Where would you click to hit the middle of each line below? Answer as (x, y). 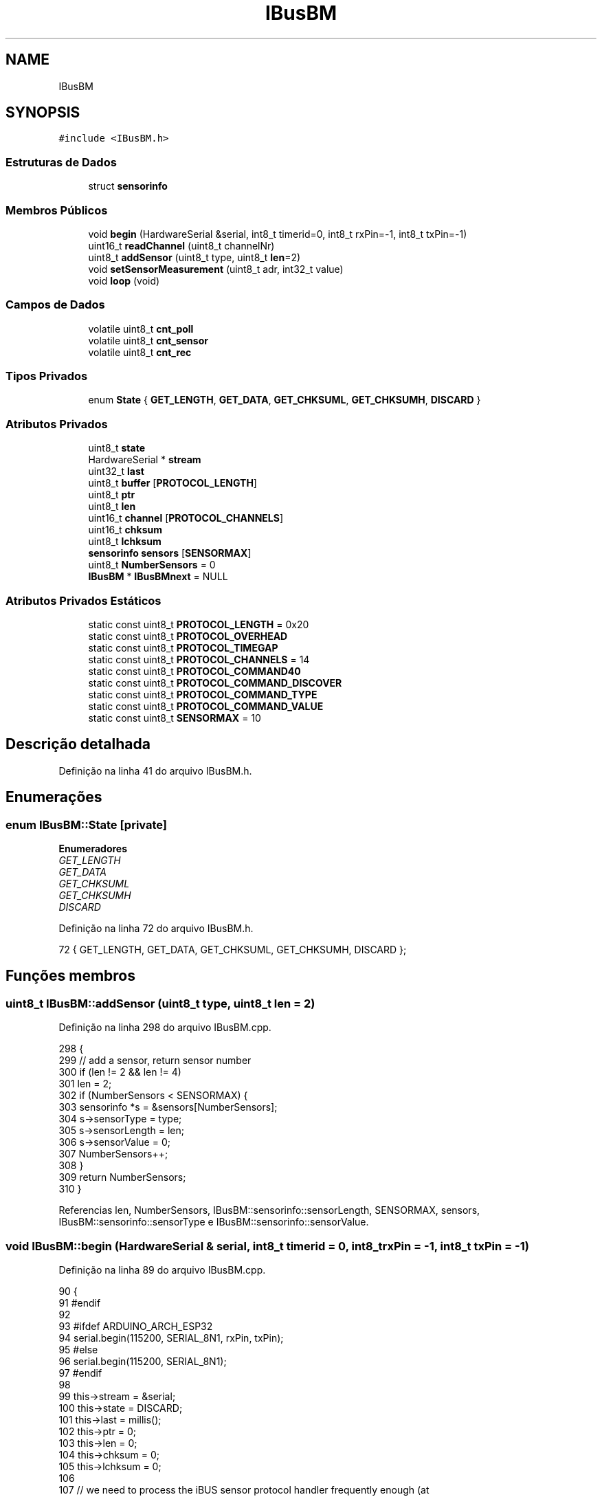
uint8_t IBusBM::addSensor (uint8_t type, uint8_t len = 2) (160, 1003)
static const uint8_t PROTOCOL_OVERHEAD (188, 636)
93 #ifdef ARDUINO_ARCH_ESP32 (136, 1326)
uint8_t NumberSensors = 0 (152, 565)
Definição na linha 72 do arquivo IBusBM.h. (156, 928)
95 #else (78, 1349)
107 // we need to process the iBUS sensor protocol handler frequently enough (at (244, 1489)
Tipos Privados (47, 376)
